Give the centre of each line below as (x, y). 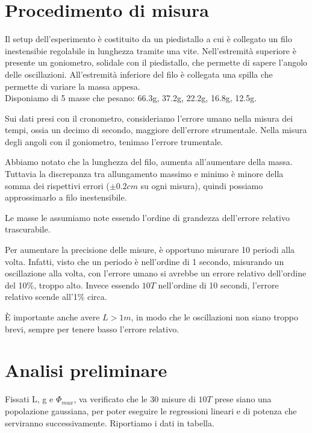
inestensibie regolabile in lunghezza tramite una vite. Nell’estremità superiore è (151, 50)
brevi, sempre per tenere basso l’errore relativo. (92, 329)
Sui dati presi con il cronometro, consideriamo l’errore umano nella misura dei (149, 118)
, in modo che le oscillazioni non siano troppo (215, 317)
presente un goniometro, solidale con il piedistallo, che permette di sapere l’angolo (156, 62)
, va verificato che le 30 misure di (135, 399)
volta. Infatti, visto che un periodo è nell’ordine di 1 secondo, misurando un (145, 261)
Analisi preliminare (86, 370)
